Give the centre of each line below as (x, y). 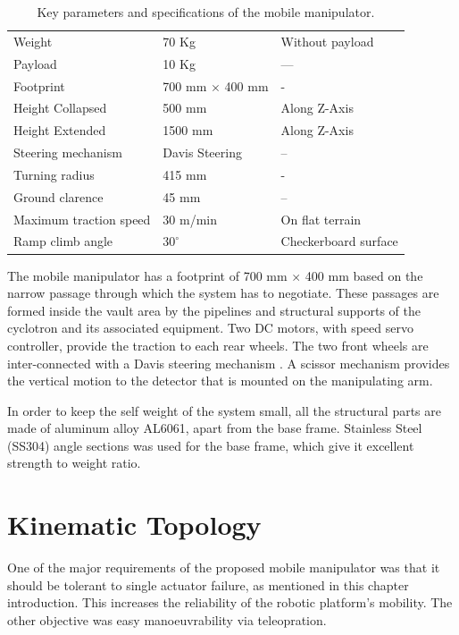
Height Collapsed (60, 108)
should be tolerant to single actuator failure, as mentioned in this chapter (208, 584)
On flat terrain (321, 219)
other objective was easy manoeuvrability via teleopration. (167, 619)
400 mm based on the (364, 275)
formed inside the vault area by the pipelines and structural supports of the (214, 310)
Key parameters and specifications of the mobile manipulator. (206, 12)
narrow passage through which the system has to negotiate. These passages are (223, 293)
